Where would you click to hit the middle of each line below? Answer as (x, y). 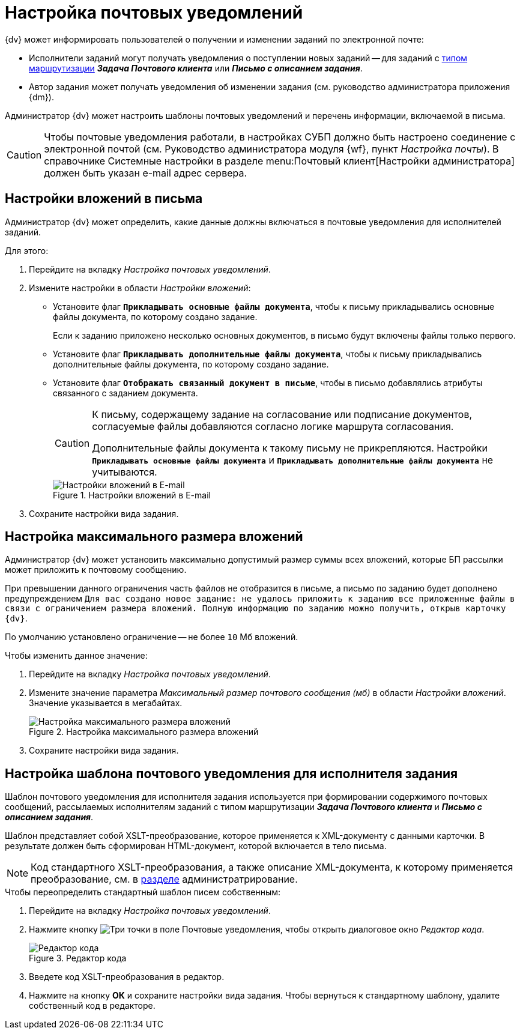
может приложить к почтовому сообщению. (96, 570)
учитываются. (125, 472)
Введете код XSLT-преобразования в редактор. (127, 977)
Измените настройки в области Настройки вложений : (140, 288)
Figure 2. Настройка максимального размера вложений (144, 732)
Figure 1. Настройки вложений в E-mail (132, 495)
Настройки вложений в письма (104, 199)
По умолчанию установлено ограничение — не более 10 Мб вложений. (152, 637)
